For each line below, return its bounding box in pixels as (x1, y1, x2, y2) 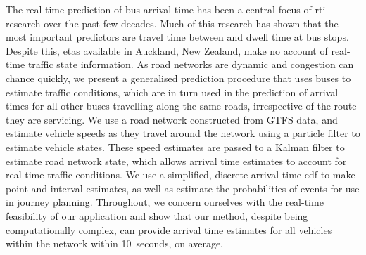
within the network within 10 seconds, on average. (6, 236, 224, 251)
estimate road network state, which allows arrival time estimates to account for (6, 153, 347, 168)
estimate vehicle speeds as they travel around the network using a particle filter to (6, 126, 360, 140)
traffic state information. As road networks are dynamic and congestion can (27, 57, 354, 72)
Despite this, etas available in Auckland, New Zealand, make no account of (6, 43, 328, 58)
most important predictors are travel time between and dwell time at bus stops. (6, 30, 349, 44)
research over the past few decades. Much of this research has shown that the (6, 15, 339, 30)
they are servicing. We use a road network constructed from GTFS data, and (6, 112, 338, 126)
